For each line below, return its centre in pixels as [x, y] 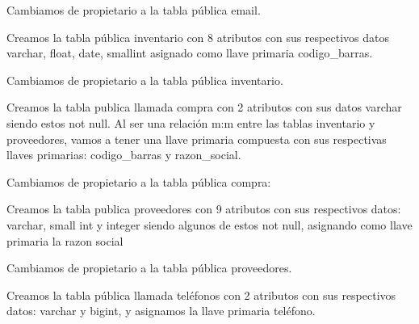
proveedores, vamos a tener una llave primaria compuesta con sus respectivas [197, 139]
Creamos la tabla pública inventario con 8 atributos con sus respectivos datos [198, 37]
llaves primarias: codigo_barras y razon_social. [124, 155]
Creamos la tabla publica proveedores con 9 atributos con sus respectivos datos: [204, 209]
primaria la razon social [65, 240]
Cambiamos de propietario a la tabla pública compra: [139, 181]
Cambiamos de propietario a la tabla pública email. [134, 10]
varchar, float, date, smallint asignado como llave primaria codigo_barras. [190, 53]
